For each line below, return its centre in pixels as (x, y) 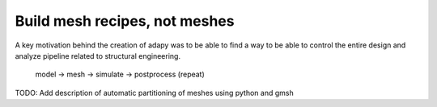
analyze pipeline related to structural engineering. (98, 56)
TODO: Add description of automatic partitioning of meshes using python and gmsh (155, 93)
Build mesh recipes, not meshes (125, 21)
